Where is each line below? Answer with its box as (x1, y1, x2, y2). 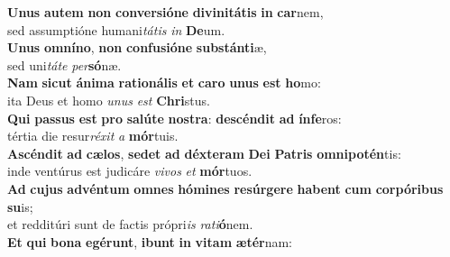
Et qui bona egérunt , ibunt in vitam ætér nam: (7, 232, 292, 251)
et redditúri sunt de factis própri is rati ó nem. (7, 215, 253, 234)
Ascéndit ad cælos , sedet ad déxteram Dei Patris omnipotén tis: (7, 143, 401, 162)
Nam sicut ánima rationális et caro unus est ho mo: (7, 73, 321, 92)
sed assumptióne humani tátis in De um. (7, 20, 225, 39)
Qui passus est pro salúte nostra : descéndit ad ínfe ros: (7, 108, 342, 127)
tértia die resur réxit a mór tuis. (7, 126, 179, 145)
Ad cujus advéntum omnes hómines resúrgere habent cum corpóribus (7, 179, 444, 197)
